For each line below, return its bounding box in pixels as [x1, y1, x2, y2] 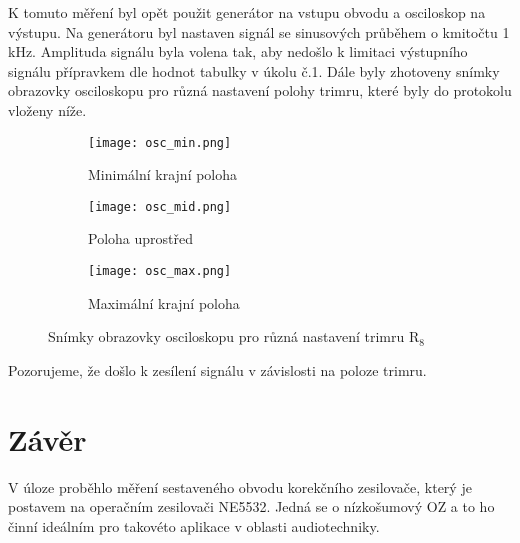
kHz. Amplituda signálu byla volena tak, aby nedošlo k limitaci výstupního [8, 41, 468, 62]
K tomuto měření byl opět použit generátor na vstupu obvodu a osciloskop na [8, 2, 486, 22]
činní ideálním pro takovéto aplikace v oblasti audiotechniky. [8, 515, 380, 536]
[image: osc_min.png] [88, 135, 232, 150]
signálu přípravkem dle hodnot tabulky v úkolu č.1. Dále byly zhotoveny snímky [8, 60, 500, 81]
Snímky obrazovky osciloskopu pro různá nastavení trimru [48, 326, 405, 347]
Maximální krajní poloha [88, 292, 240, 313]
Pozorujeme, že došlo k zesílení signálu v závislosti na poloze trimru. [8, 359, 427, 380]
